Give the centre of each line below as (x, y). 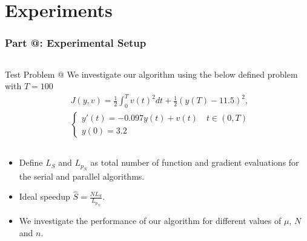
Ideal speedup (45, 196)
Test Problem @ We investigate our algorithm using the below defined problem (151, 74)
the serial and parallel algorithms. (82, 176)
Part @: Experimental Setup (76, 43)
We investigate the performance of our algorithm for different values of (150, 220)
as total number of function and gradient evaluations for (195, 162)
